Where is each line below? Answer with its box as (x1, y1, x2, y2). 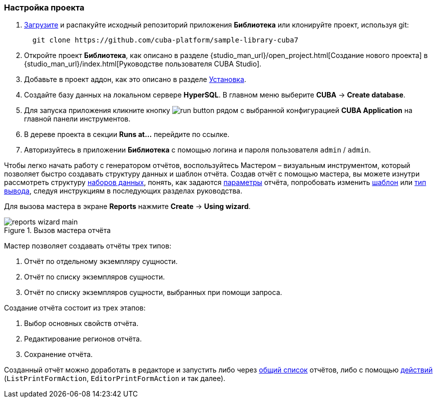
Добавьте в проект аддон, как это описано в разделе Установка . (24, 75, 246, 84)
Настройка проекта (4, 2, 85, 12)
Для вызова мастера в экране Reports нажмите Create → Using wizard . (4, 202, 251, 211)
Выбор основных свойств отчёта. (24, 319, 139, 328)
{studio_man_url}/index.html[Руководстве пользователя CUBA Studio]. (24, 59, 262, 68)
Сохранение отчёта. (24, 350, 93, 359)
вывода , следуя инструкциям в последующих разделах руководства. (4, 186, 242, 195)
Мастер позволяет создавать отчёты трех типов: (4, 241, 172, 250)
